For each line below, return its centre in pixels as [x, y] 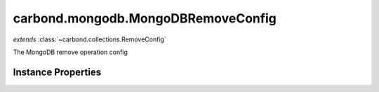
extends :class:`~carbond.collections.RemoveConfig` [89, 39]
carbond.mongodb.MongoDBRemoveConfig [145, 18]
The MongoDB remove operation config [70, 52]
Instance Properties [57, 72]
